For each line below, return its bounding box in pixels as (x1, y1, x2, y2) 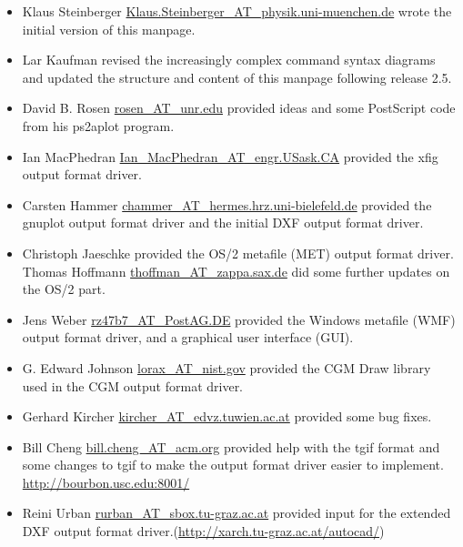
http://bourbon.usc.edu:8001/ (22, 472, 190, 491)
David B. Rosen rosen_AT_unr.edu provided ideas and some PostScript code (22, 98, 456, 117)
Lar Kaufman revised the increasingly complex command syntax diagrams (22, 50, 436, 69)
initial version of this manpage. (22, 19, 196, 38)
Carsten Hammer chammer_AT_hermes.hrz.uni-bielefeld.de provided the (22, 195, 432, 214)
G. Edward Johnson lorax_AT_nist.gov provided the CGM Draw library (22, 358, 431, 377)
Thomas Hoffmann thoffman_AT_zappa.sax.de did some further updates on (22, 261, 450, 280)
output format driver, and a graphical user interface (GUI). (22, 328, 354, 347)
